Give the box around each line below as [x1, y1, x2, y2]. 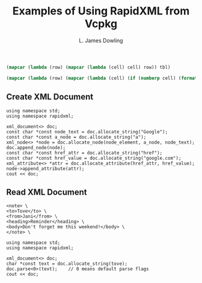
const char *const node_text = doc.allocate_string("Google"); [6, 129, 168, 135]
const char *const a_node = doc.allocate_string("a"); [6, 134, 147, 140]
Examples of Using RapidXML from [12, 4, 190, 18]
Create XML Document [6, 92, 94, 102]
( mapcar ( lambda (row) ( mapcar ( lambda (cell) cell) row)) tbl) [6, 64, 171, 70]
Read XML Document [6, 187, 87, 197]
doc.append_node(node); [6, 144, 66, 151]
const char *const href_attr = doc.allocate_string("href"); [6, 150, 163, 156]
